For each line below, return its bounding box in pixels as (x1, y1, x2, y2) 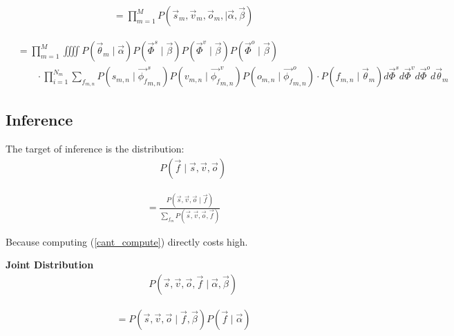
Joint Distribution (6, 257, 94, 272)
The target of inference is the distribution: (6, 141, 185, 156)
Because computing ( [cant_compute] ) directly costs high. (6, 234, 248, 248)
